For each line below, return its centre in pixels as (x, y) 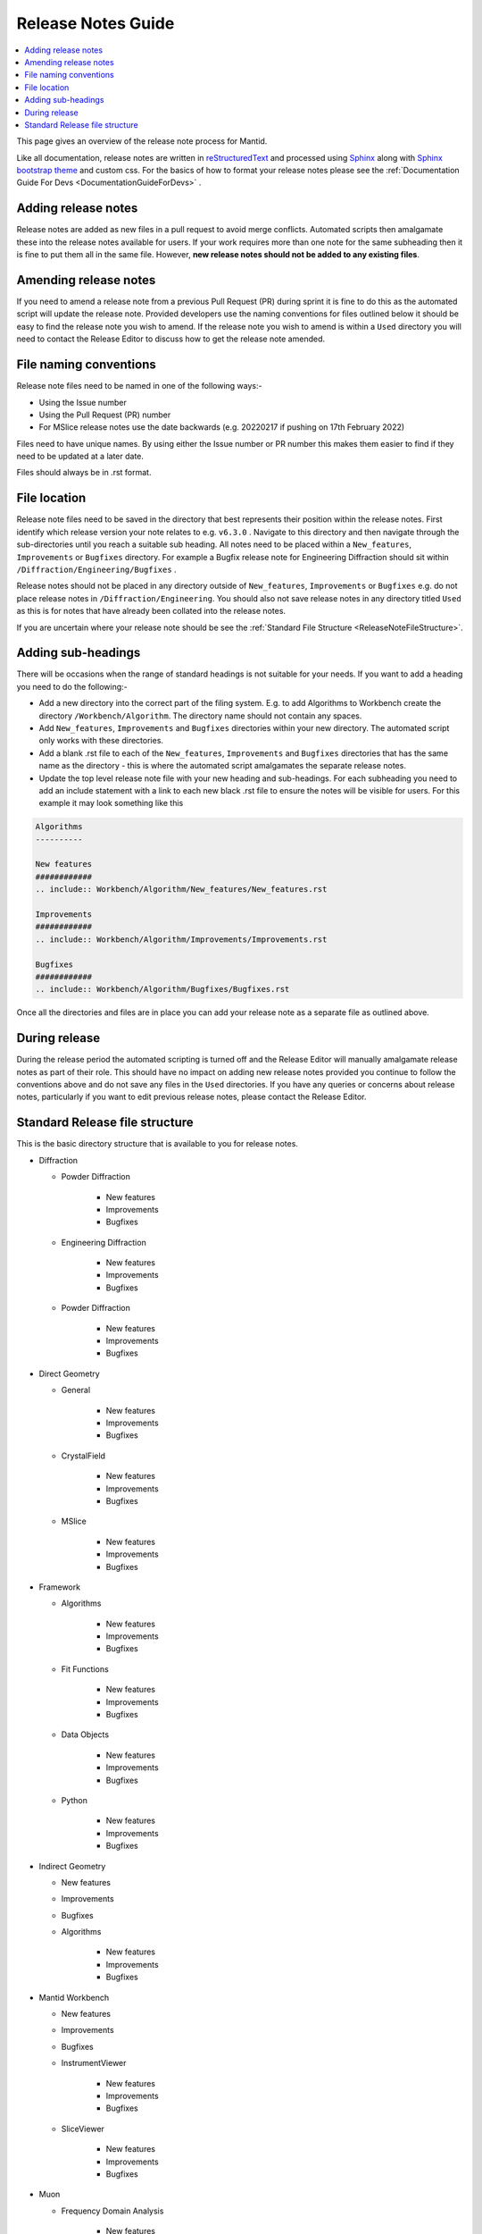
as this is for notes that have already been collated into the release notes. (151, 611)
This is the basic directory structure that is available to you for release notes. (158, 1144)
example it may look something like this (111, 803)
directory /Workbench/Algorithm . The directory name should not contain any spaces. (200, 716)
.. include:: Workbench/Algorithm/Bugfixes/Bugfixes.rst (162, 989)
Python (75, 1800)
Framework (59, 1587)
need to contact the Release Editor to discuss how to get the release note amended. (171, 339)
